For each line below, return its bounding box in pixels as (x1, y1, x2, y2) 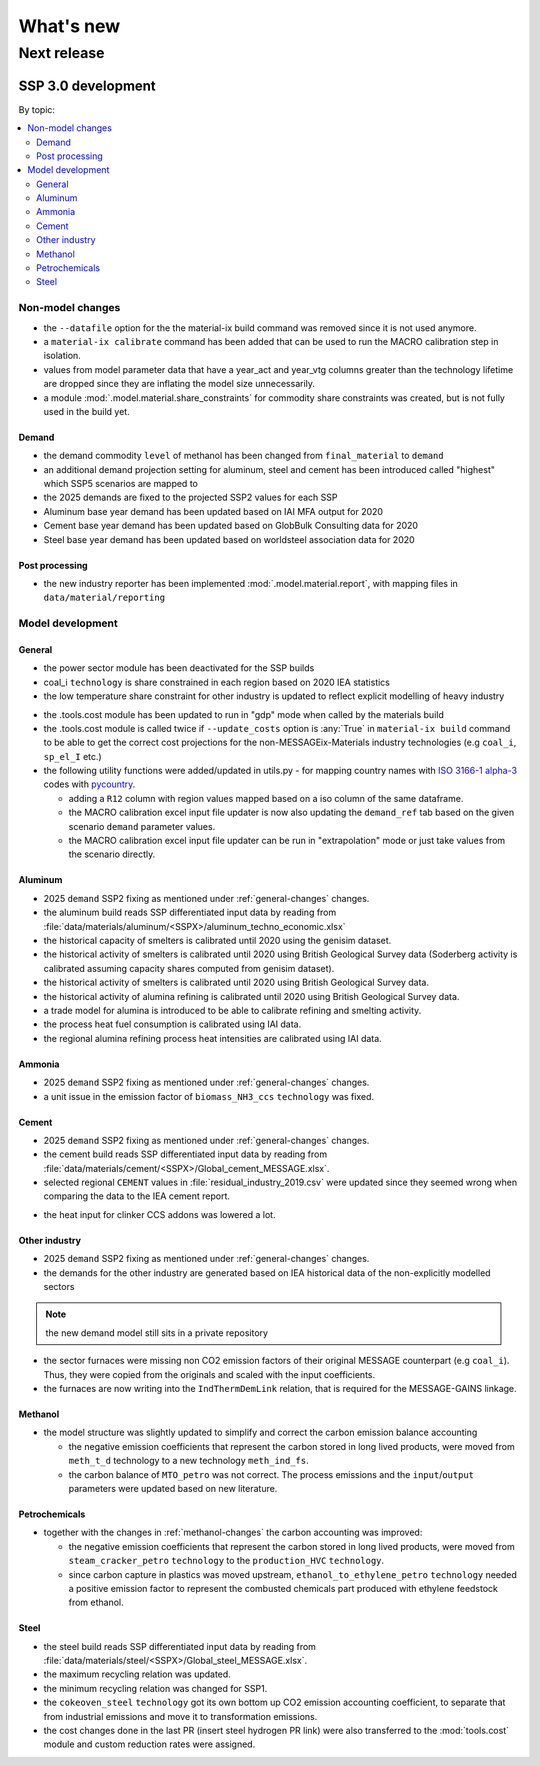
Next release (18, 44, 105, 62)
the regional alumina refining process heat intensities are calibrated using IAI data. (43, 1032, 382, 1044)
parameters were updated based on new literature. (68, 1482, 278, 1494)
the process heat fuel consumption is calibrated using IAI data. (43, 1018, 302, 1030)
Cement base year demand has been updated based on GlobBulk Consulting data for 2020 (43, 520, 419, 532)
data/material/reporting (43, 592, 165, 604)
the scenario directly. (68, 848, 156, 860)
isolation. (43, 350, 82, 362)
